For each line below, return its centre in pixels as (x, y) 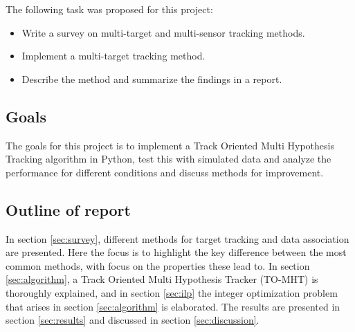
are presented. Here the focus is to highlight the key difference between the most (176, 252)
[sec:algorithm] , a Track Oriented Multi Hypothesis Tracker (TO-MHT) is (162, 279)
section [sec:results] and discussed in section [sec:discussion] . (133, 320)
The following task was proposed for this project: (109, 9)
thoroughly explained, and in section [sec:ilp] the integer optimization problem (172, 292)
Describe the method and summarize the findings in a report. (152, 79)
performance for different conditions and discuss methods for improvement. (165, 172)
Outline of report (68, 209)
